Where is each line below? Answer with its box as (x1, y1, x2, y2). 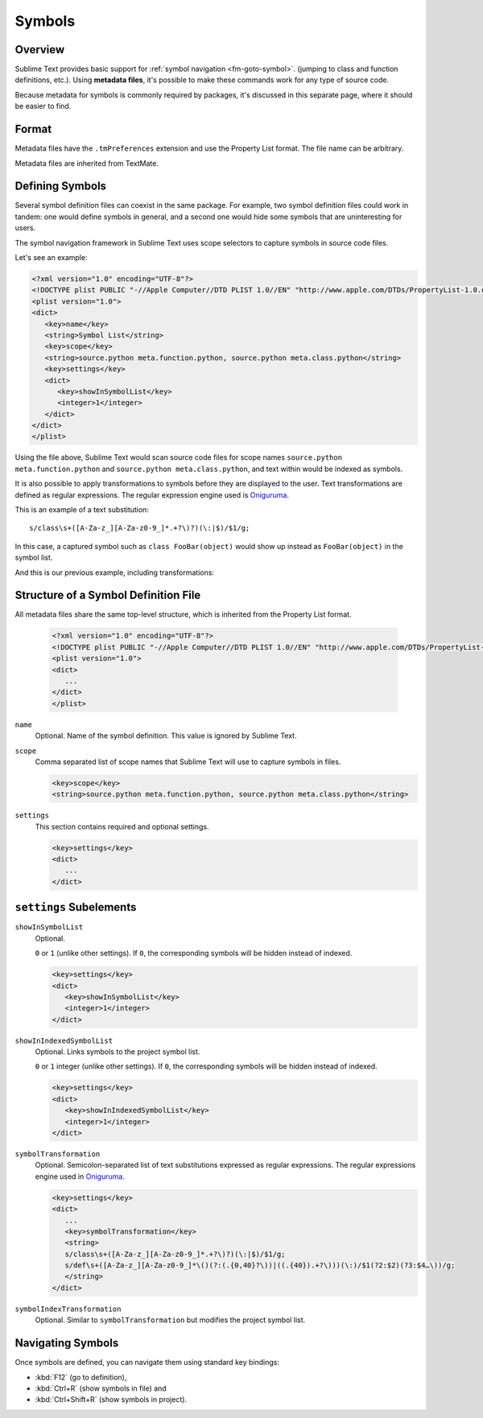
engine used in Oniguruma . (35, 1172, 125, 1181)
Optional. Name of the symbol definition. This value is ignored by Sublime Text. (35, 731, 297, 741)
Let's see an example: (14, 253, 88, 262)
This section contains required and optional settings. (35, 821, 209, 831)
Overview (14, 43, 65, 56)
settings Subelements (14, 900, 137, 914)
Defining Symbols (14, 180, 107, 193)
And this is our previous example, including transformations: (14, 568, 215, 577)
